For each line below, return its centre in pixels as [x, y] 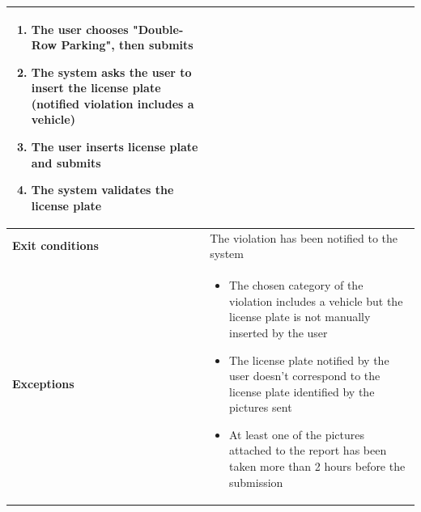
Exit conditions [55, 245]
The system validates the [102, 190]
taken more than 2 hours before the [317, 466]
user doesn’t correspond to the [305, 376]
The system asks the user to [111, 72]
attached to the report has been [308, 450]
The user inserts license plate [115, 147]
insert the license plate [96, 88]
